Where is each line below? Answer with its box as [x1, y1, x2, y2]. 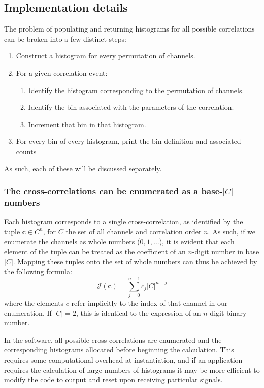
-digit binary [207, 307, 247, 318]
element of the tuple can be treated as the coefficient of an [4, 246, 186, 257]
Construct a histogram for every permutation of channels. [16, 50, 195, 61]
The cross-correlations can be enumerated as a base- [4, 185, 223, 197]
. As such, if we [208, 226, 256, 236]
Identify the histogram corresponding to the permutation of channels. [28, 84, 244, 95]
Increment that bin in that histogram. [28, 118, 146, 129]
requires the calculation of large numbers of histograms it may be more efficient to [4, 364, 260, 375]
